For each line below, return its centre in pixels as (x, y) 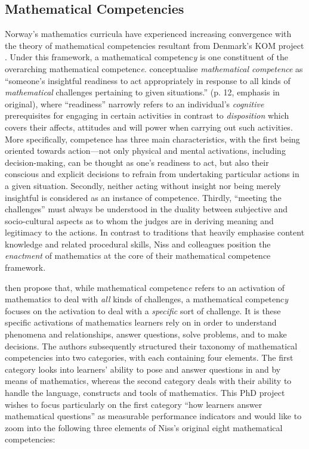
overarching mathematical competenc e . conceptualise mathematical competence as (154, 68)
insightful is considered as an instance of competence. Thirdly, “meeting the (143, 197)
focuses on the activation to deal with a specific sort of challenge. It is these (143, 310)
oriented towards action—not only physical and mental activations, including (145, 151)
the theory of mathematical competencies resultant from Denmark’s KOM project (154, 45)
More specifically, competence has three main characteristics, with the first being (152, 139)
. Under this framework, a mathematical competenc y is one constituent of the (146, 57)
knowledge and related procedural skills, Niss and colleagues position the (138, 244)
